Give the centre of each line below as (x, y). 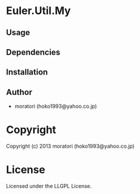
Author (19, 92)
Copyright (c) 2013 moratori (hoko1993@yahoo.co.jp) (70, 146)
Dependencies (33, 52)
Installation (27, 72)
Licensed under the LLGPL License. (49, 186)
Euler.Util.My (39, 11)
